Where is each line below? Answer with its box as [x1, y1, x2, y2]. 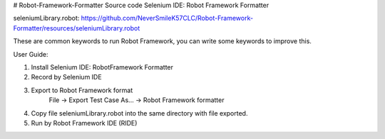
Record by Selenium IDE [31, 73, 103, 82]
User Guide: [13, 50, 49, 58]
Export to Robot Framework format [31, 86, 133, 94]
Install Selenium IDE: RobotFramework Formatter [31, 62, 174, 71]
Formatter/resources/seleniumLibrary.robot [13, 23, 140, 32]
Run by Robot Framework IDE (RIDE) [31, 118, 138, 127]
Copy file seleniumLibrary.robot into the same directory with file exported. [31, 109, 248, 117]
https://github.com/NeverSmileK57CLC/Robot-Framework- [81, 14, 253, 23]
